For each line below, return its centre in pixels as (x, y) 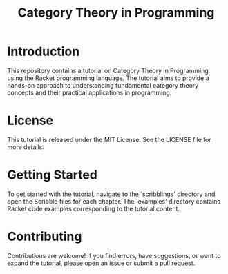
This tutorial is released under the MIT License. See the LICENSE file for (110, 139)
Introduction (44, 51)
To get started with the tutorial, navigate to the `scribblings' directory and (111, 194)
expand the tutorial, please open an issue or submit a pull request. (101, 263)
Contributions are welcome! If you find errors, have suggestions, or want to (114, 255)
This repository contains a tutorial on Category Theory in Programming (108, 70)
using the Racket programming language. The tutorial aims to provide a (108, 78)
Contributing (45, 237)
